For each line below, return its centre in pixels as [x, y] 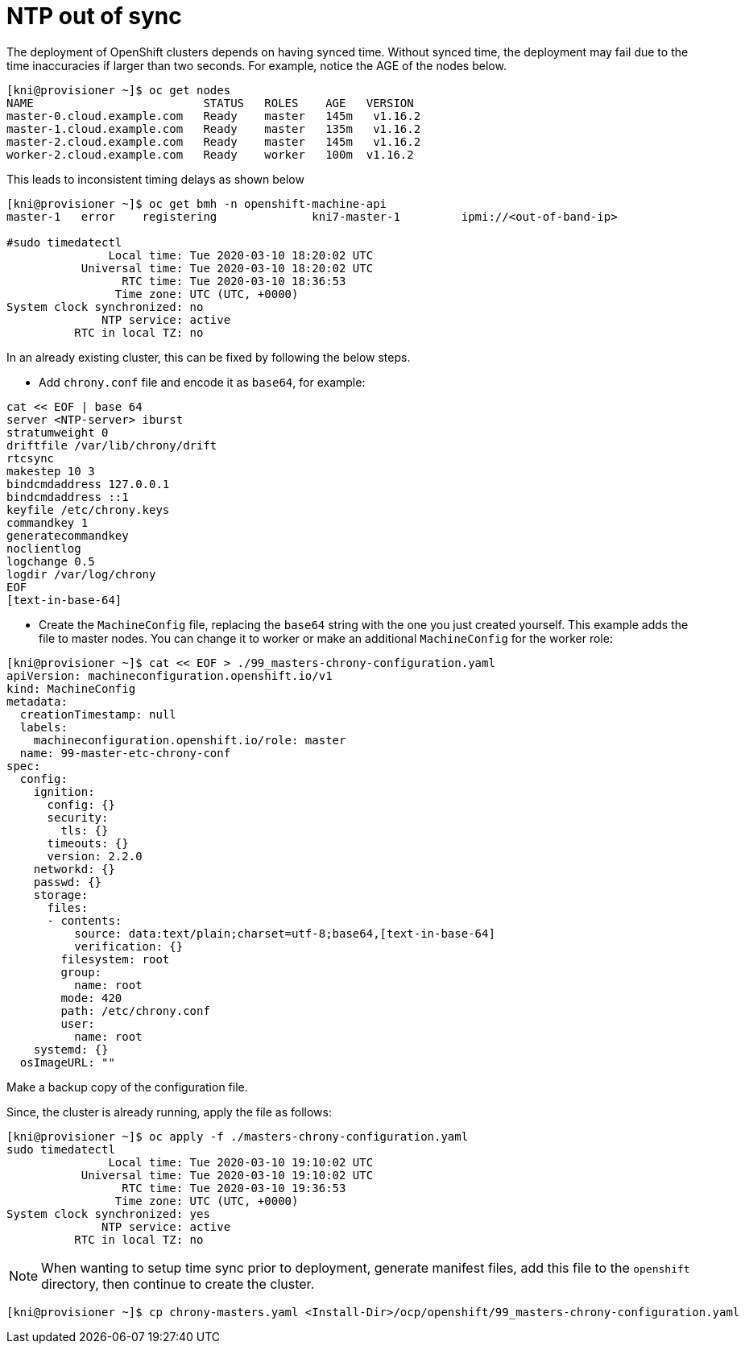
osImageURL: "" [67, 1062]
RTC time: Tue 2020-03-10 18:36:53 [234, 281]
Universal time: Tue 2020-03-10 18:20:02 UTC [227, 268]
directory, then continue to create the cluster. [178, 1284]
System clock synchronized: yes [108, 1213]
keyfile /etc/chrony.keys [88, 509]
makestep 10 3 [51, 471]
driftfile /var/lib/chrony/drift [112, 445]
